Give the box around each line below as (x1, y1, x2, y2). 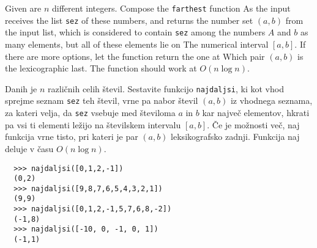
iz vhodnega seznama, (230, 94, 313, 107)
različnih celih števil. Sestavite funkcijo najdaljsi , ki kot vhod (48, 82, 284, 95)
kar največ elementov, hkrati (202, 106, 310, 119)
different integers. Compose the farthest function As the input (51, 2, 291, 14)
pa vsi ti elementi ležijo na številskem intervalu (5, 118, 181, 131)
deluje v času (5, 142, 54, 155)
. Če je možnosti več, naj (207, 118, 300, 131)
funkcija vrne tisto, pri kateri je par (5, 130, 138, 143)
